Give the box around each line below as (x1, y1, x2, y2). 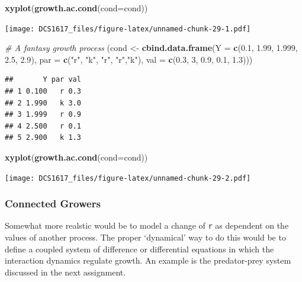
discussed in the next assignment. (5, 265, 126, 278)
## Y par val (5, 75, 81, 84)
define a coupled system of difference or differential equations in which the (5, 242, 274, 255)
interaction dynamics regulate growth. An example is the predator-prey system (5, 254, 291, 267)
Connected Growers (5, 196, 101, 211)
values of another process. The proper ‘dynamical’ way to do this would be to (5, 231, 286, 243)
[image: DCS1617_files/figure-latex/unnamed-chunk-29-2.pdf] (5, 174, 251, 182)
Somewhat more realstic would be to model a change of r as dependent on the (5, 219, 289, 232)
